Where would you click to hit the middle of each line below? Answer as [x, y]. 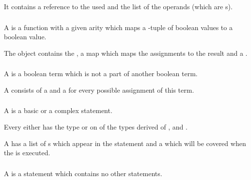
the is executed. [27, 153]
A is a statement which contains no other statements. [83, 173]
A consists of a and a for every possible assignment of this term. [99, 90]
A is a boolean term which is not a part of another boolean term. [101, 74]
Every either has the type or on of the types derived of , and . [96, 126]
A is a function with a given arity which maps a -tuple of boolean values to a [118, 27]
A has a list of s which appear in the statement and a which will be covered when [125, 143]
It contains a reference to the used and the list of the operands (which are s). [118, 6]
